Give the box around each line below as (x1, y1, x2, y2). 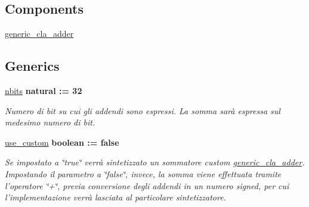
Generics (5, 57, 60, 75)
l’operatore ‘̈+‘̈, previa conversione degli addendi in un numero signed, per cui (5, 179, 289, 192)
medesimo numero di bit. (5, 116, 95, 128)
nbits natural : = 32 (5, 84, 82, 96)
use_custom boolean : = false (5, 136, 119, 148)
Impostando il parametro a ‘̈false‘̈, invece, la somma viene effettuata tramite (5, 167, 282, 180)
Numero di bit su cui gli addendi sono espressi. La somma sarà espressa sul (5, 104, 280, 117)
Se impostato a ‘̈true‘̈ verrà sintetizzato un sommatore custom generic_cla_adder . (5, 156, 305, 168)
